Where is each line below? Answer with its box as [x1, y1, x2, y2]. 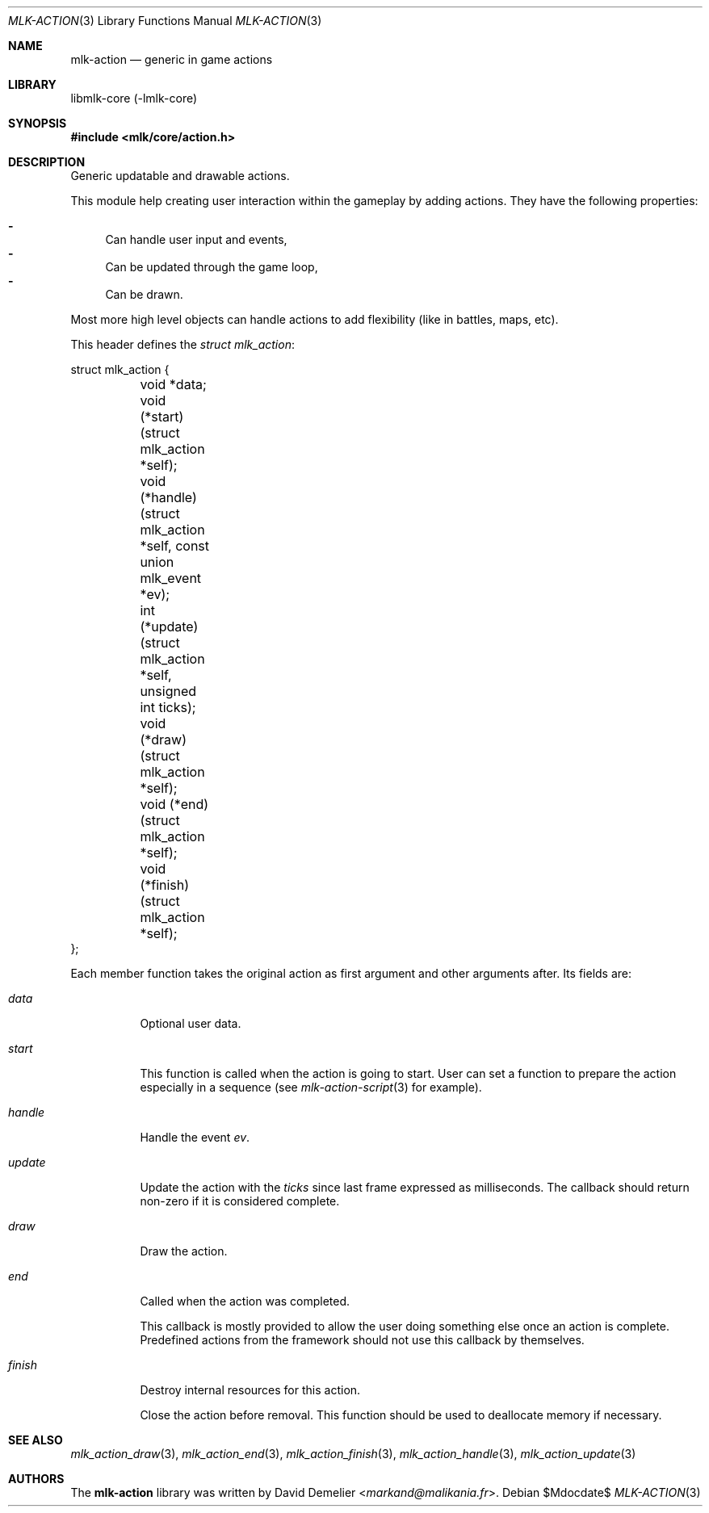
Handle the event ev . [140, 1130, 250, 1144]
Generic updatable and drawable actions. [70, 169, 290, 182]
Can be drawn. [105, 287, 183, 301]
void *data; [140, 376, 207, 392]
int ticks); [140, 699, 196, 715]
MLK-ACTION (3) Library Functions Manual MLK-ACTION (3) [8, 14, 322, 27]
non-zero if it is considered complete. [140, 1194, 340, 1208]
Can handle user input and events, [105, 233, 287, 246]
